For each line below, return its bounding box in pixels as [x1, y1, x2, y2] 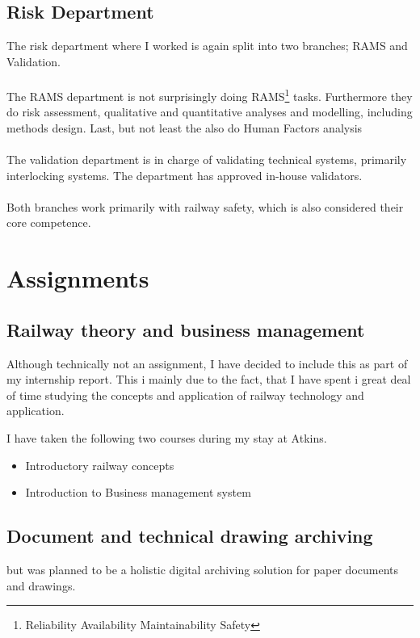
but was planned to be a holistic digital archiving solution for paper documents [6, 560, 399, 577]
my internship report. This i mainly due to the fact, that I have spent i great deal [6, 371, 411, 388]
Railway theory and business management [6, 317, 365, 342]
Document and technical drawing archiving [6, 523, 373, 548]
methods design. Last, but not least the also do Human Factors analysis [6, 119, 363, 136]
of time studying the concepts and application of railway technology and [6, 386, 364, 403]
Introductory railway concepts [25, 456, 174, 473]
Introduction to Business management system [25, 484, 251, 501]
